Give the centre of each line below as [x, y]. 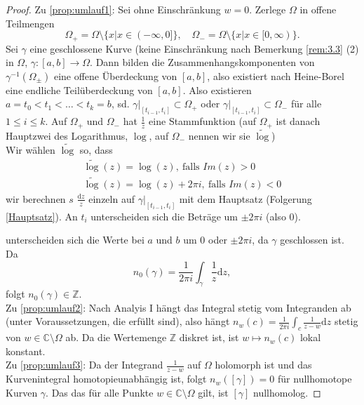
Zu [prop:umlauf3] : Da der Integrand [85, 365]
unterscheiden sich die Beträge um [164, 216]
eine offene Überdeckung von [115, 75]
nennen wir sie [219, 135]
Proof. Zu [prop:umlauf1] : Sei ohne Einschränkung [113, 9]
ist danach [298, 121]
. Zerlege [268, 9]
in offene [318, 9]
